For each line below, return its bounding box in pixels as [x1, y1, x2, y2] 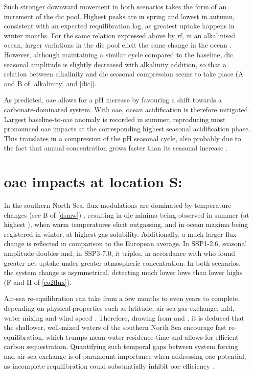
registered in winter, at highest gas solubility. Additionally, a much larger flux [4, 228, 237, 239]
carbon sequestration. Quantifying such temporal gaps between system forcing [4, 341, 238, 351]
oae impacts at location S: [4, 172, 183, 192]
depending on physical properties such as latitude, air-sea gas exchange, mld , [4, 302, 234, 313]
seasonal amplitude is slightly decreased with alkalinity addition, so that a [4, 59, 227, 69]
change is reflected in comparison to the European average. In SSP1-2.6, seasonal [4, 238, 247, 249]
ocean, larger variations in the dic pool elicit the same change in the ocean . [4, 40, 231, 50]
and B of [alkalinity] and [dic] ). [4, 78, 97, 88]
